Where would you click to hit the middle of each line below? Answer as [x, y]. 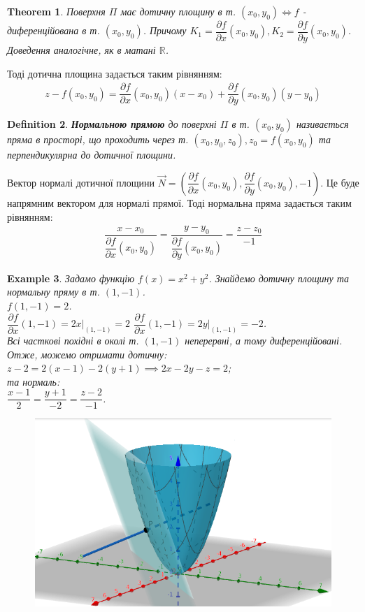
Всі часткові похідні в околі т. [73, 340]
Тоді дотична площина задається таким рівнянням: [115, 73]
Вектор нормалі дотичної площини [81, 182]
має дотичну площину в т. [178, 11]
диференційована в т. [53, 30]
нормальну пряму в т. [53, 292]
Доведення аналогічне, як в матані [81, 50]
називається [322, 124]
